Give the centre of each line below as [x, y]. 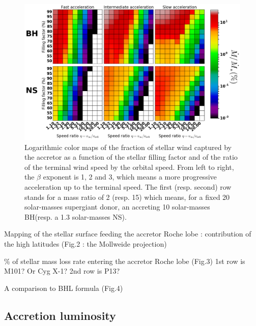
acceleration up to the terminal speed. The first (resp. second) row [128, 187]
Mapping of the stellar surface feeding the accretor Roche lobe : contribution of [128, 234]
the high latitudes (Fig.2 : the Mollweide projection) [86, 244]
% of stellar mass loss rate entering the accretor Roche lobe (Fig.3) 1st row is [125, 261]
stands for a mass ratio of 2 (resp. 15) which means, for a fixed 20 [127, 197]
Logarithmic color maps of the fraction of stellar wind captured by [128, 147]
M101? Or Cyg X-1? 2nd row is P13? [62, 271]
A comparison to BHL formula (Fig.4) [64, 288]
